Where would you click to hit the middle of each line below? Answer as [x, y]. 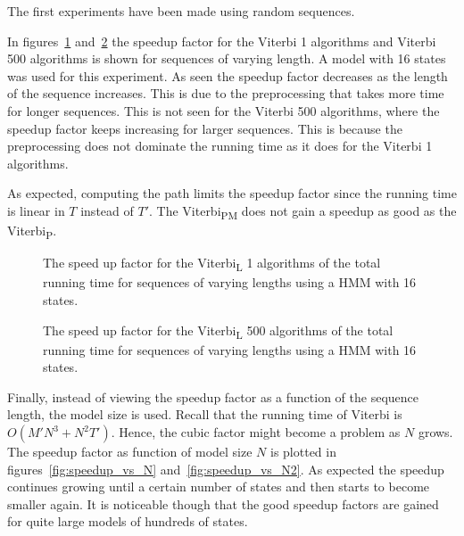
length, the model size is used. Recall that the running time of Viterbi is [205, 414]
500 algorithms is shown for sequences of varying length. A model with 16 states [227, 58]
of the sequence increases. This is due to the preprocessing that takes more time [226, 93]
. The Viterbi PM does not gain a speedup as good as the [303, 211]
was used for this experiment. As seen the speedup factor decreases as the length [228, 75]
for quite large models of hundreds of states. [128, 521]
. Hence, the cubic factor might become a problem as [256, 432]
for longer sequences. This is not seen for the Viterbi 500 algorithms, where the [224, 110]
